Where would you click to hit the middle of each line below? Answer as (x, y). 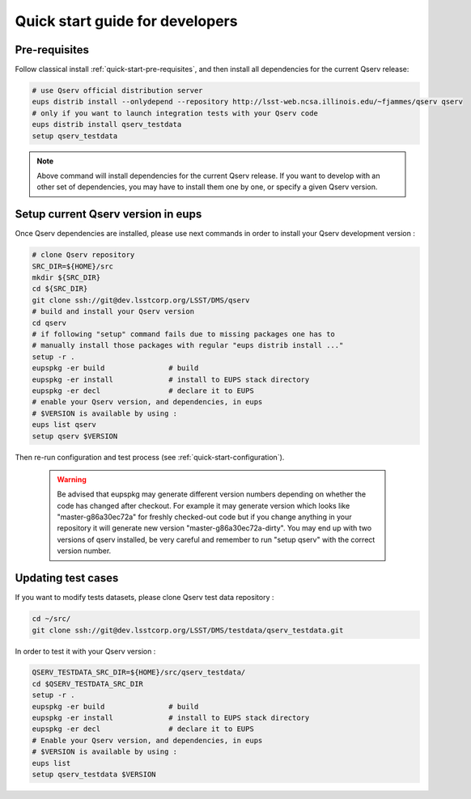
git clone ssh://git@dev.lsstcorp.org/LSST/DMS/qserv (141, 300)
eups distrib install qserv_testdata (107, 125)
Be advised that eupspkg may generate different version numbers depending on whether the (212, 494)
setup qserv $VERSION (75, 436)
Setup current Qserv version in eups (108, 214)
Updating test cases (67, 578)
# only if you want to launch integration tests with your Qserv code (175, 113)
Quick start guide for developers (126, 21)
